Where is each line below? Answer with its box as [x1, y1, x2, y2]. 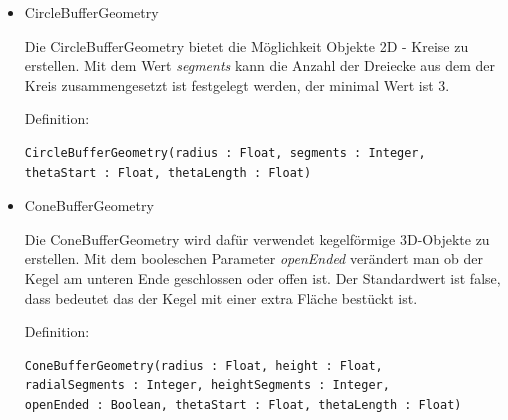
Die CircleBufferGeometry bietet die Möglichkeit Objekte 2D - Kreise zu [24, 35, 469, 56]
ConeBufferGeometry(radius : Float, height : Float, [24, 358, 383, 373]
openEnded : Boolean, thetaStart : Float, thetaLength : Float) [24, 397, 462, 412]
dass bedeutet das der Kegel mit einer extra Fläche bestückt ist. [24, 287, 418, 308]
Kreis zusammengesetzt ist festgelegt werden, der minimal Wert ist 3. [24, 74, 450, 95]
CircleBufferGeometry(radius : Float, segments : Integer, [24, 145, 426, 160]
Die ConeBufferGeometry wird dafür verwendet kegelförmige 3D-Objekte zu [24, 228, 490, 249]
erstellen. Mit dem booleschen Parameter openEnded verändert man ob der [24, 248, 484, 269]
